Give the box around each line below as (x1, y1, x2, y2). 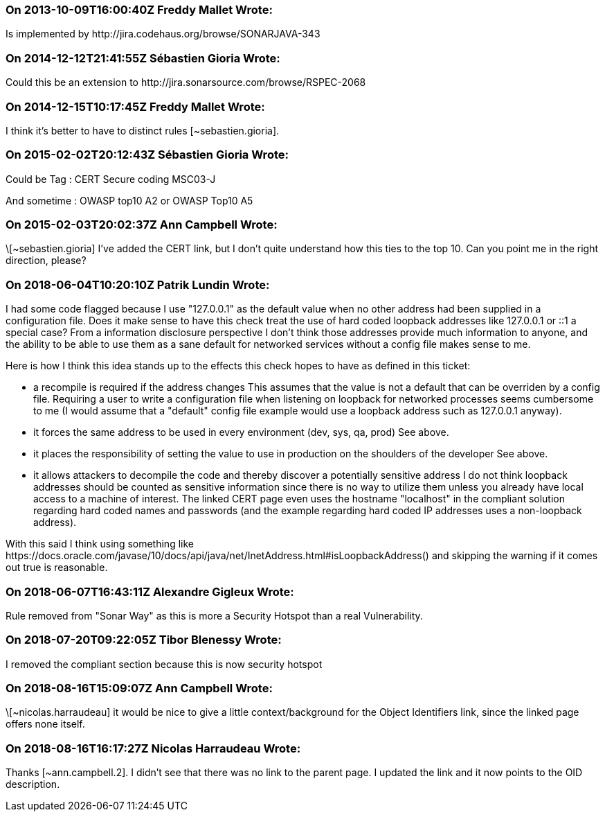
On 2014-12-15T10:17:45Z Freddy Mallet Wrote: (6, 99, 265, 114)
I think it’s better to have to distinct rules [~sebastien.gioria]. (6, 124, 280, 137)
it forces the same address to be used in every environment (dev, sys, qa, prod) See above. (33, 426, 449, 439)
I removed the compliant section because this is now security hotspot (6, 658, 323, 670)
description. (6, 778, 60, 791)
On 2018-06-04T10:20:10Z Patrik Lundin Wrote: (6, 277, 270, 292)
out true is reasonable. (6, 561, 108, 574)
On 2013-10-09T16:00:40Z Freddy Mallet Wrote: (6, 3, 273, 17)
